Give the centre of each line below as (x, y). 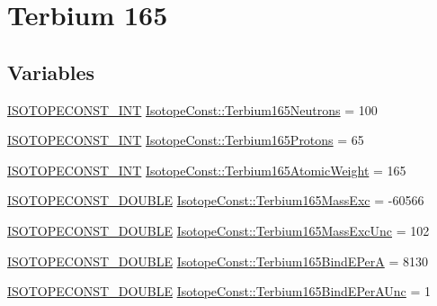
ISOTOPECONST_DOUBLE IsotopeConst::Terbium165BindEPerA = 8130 (218, 261)
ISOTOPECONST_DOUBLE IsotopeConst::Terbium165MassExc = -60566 (216, 200)
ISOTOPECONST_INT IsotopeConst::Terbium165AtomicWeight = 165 (207, 170)
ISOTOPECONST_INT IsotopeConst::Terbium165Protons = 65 (186, 140)
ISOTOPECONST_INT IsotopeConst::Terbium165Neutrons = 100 (192, 109)
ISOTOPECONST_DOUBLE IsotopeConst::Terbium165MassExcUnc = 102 (218, 230)
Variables (51, 72)
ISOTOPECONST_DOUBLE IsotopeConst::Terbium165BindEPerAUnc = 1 (219, 291)
